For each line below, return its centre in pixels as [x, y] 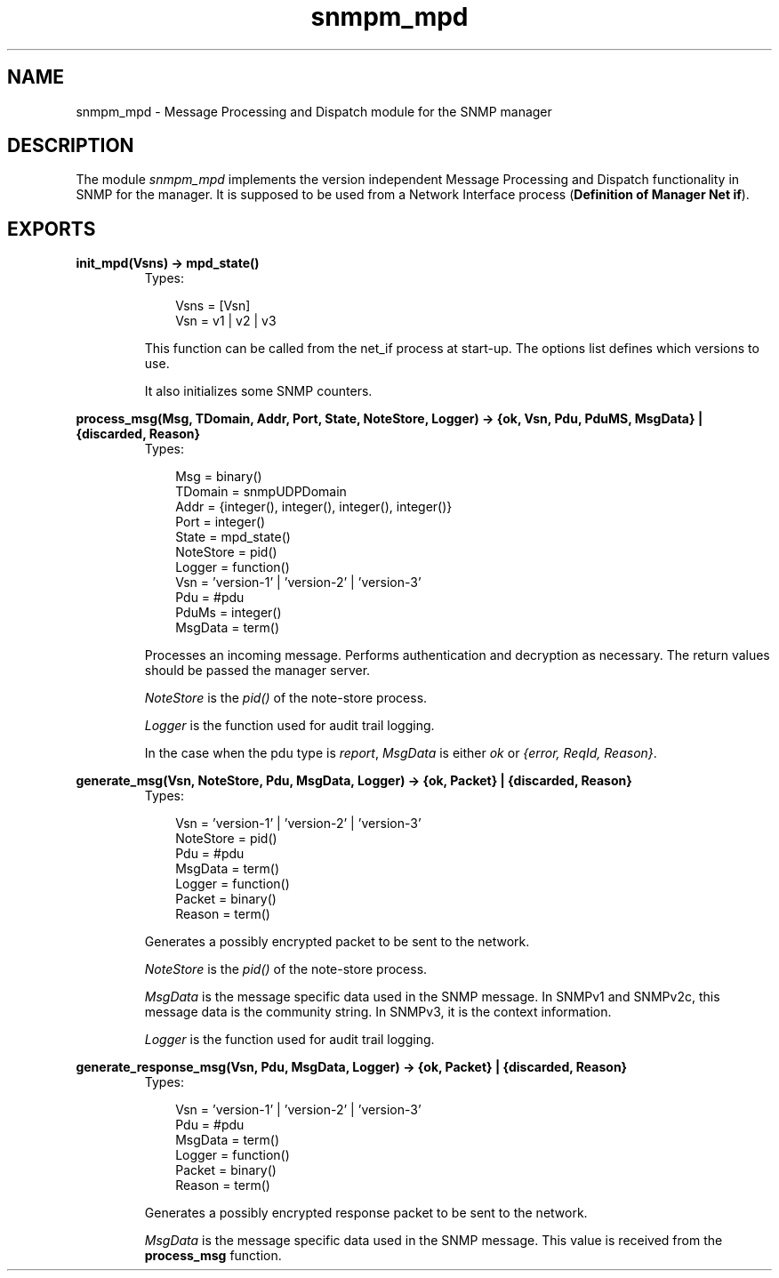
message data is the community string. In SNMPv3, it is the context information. [378, 1012]
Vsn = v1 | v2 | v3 [226, 321]
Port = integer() [221, 522]
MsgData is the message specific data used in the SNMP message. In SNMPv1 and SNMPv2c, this [432, 997]
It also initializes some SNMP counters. [258, 391]
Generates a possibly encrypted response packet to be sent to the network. [366, 1213]
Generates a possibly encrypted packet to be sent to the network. [337, 942]
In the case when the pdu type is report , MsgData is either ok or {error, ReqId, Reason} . [401, 753]
